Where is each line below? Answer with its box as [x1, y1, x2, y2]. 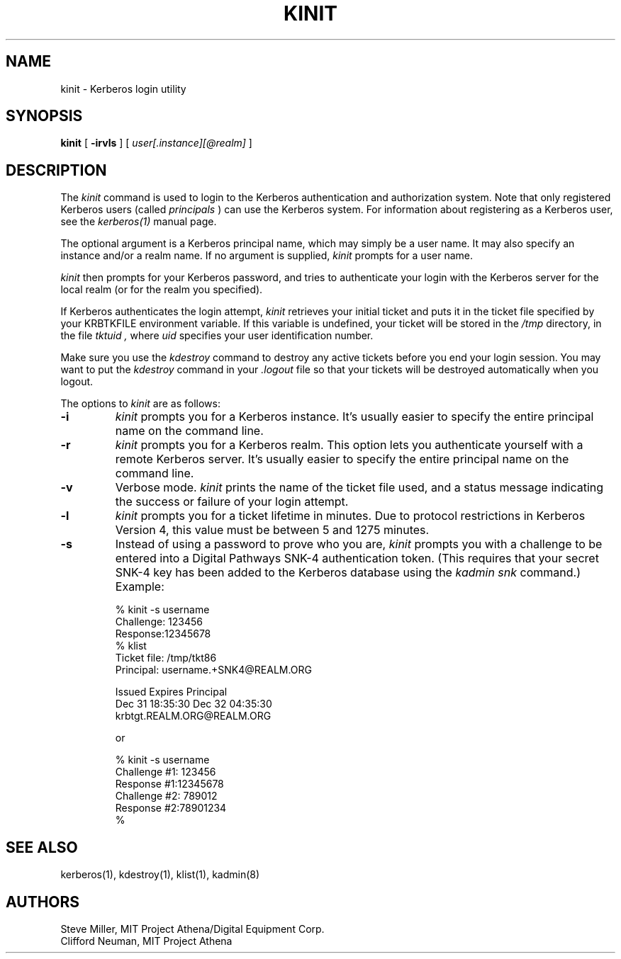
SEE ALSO [6, 838, 78, 856]
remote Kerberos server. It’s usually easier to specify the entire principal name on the [115, 452, 569, 467]
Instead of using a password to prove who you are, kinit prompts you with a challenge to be [115, 537, 603, 552]
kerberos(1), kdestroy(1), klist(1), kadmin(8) [60, 868, 260, 881]
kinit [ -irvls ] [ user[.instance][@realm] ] [60, 137, 252, 149]
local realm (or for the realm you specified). [60, 283, 263, 296]
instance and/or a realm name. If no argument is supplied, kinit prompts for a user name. [60, 249, 473, 262]
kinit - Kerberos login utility [60, 82, 186, 95]
